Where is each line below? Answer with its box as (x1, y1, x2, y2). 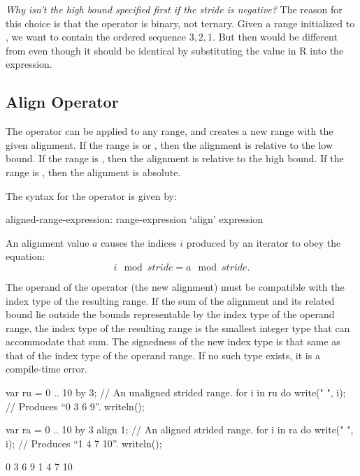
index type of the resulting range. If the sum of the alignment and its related (6, 293, 335, 308)
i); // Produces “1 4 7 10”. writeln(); (6, 435, 162, 450)
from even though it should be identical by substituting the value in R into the (6, 43, 344, 57)
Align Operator (6, 91, 119, 113)
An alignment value (6, 235, 89, 250)
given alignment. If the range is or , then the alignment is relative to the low (6, 137, 333, 152)
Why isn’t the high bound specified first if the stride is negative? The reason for (6, 2, 343, 16)
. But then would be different (213, 29, 338, 44)
